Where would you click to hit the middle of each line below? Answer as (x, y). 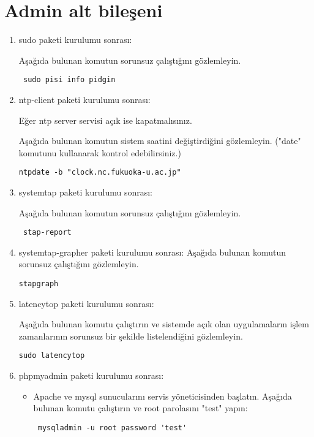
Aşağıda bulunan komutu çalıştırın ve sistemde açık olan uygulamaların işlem (164, 324)
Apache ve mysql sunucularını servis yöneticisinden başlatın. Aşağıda (163, 396)
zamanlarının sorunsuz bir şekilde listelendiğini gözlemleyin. (131, 336)
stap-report (47, 233)
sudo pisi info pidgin (69, 80)
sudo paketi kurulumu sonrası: (75, 40)
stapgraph (39, 284)
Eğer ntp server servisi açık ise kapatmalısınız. (105, 120)
